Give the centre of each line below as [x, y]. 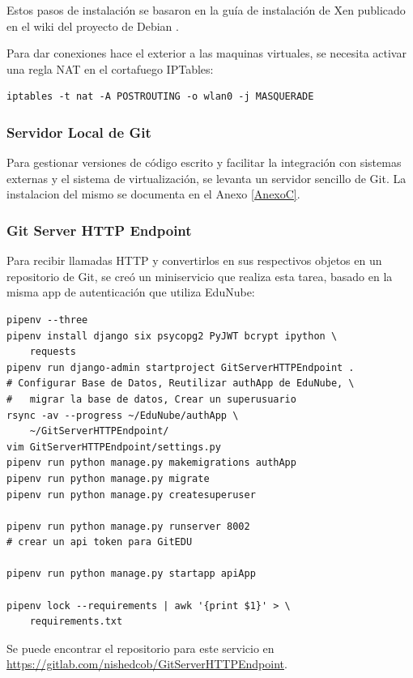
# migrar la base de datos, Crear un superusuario [151, 399]
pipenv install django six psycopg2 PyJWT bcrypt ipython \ [172, 336]
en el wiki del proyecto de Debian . [93, 26]
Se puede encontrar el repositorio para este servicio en [141, 648]
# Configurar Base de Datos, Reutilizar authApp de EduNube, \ [181, 384]
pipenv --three [47, 320]
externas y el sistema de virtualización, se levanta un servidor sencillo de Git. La [206, 178]
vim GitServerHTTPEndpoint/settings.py [114, 447]
